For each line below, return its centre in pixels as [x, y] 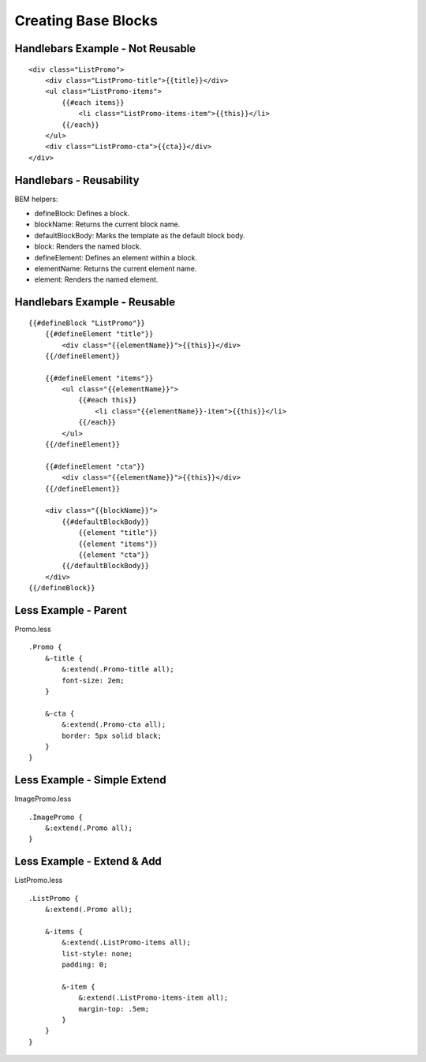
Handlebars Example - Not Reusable [105, 49]
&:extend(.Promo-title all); [118, 669]
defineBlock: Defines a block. [82, 213]
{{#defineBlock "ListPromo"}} [87, 323]
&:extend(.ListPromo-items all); [126, 942]
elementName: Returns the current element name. [116, 268]
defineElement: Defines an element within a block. [116, 257]
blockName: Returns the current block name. [107, 224]
